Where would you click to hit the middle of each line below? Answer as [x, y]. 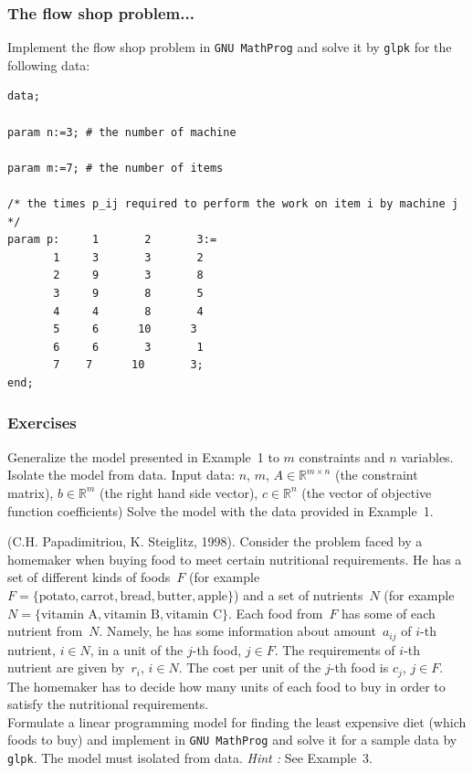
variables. [427, 456]
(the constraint [376, 475]
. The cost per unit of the [250, 667]
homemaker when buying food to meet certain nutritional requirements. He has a [235, 559]
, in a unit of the [137, 649]
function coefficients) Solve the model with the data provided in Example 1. [221, 510]
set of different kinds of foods [89, 577]
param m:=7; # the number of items [116, 168]
